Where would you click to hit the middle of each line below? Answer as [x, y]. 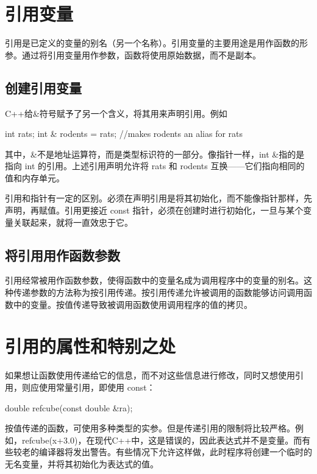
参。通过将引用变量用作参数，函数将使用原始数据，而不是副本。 [133, 54]
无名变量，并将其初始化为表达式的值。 [82, 463]
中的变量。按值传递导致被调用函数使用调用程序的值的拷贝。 [133, 304]
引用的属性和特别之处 [91, 346]
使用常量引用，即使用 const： [97, 387]
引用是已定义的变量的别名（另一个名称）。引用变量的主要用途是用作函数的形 [156, 43]
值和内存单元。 [35, 177]
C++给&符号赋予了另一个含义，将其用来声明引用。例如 [116, 113]
